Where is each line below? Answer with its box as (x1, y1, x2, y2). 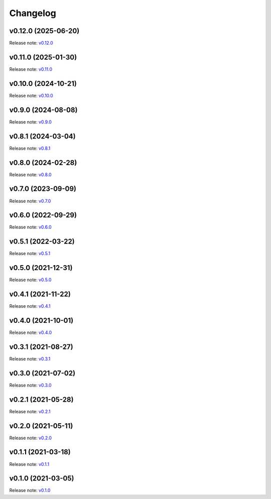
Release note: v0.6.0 (9, 224, 52, 230)
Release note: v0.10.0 (9, 92, 54, 98)
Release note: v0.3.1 (9, 355, 51, 361)
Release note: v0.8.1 (9, 145, 51, 151)
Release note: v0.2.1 (9, 408, 51, 414)
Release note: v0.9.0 (9, 118, 52, 125)
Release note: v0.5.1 (9, 251, 50, 257)
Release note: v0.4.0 (9, 329, 52, 336)
